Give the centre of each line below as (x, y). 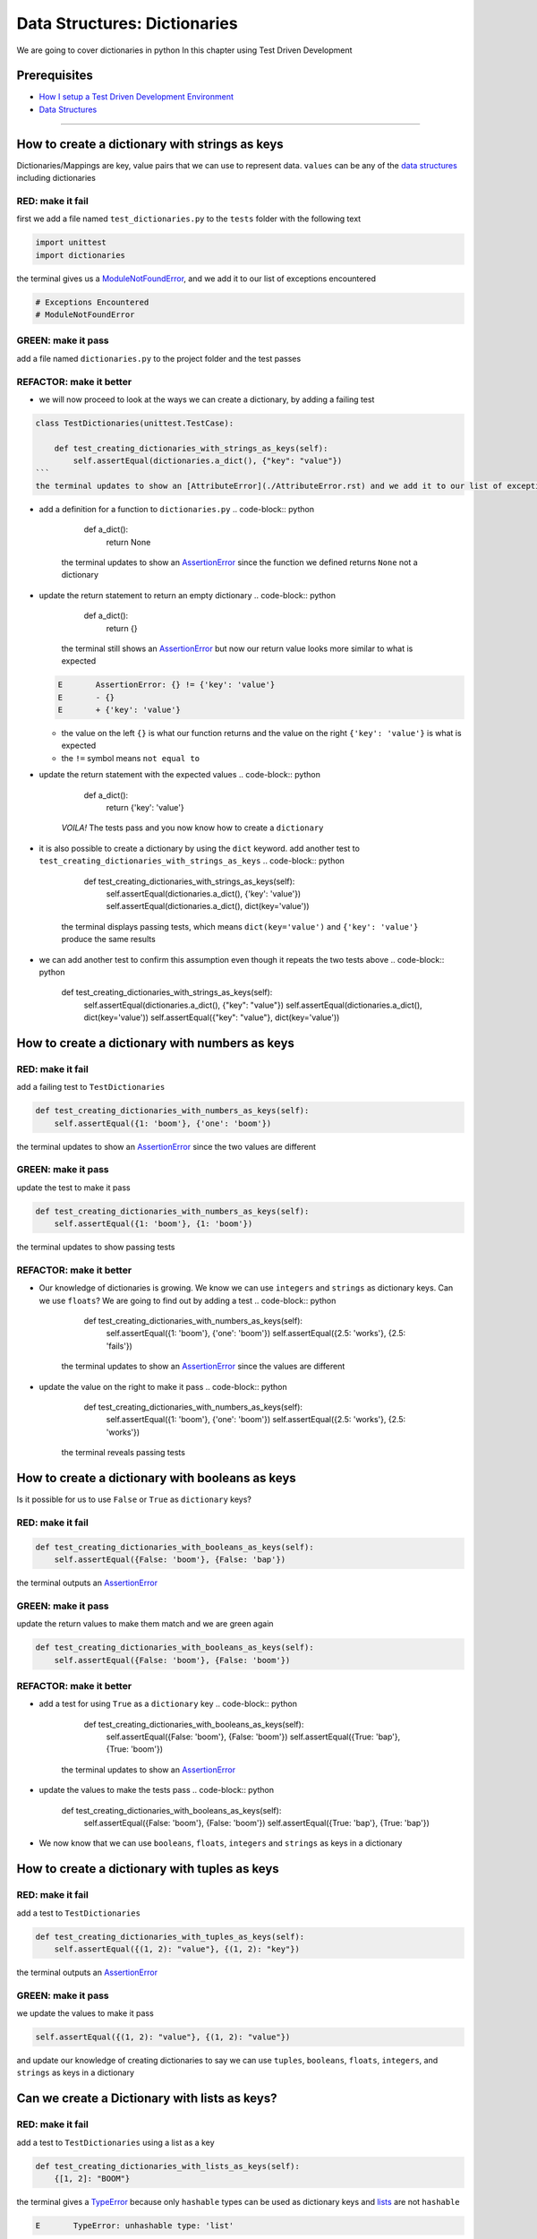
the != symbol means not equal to (131, 758)
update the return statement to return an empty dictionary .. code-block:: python (187, 595)
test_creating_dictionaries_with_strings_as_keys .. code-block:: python (192, 861)
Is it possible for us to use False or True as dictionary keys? (134, 1499)
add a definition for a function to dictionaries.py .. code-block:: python (177, 509)
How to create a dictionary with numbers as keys (156, 1043)
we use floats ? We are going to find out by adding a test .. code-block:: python (188, 1300)
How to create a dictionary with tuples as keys (148, 1869)
